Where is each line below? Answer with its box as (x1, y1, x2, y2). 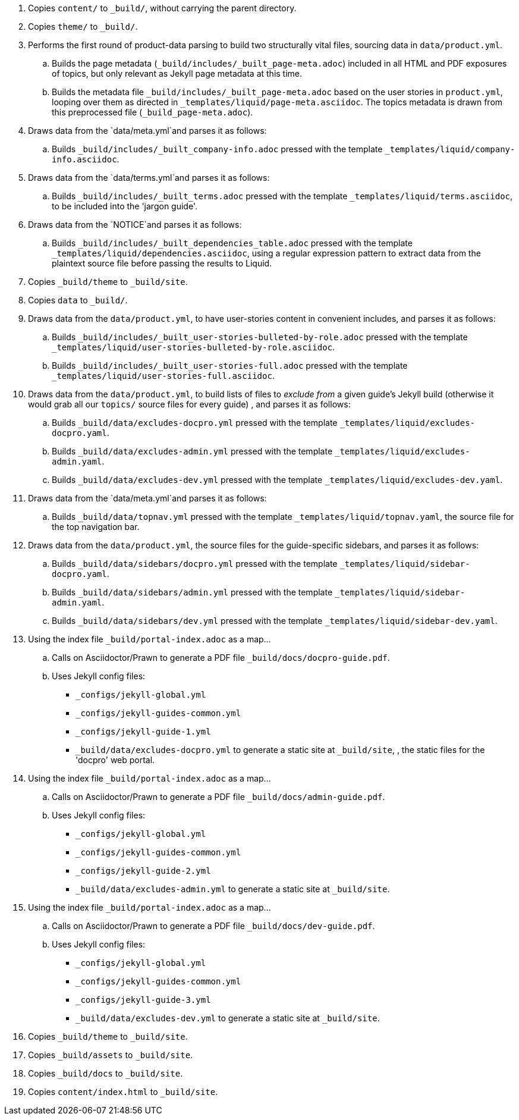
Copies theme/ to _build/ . (28, 21, 138, 32)
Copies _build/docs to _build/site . (28, 1068, 183, 1078)
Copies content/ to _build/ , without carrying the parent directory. (28, 3, 297, 13)
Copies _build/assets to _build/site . (28, 1050, 193, 1060)
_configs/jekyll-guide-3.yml (76, 995, 211, 1005)
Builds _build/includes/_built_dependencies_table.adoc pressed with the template (52, 238, 413, 248)
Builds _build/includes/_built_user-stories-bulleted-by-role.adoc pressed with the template (52, 332, 468, 342)
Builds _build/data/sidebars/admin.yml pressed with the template (52, 587, 333, 597)
